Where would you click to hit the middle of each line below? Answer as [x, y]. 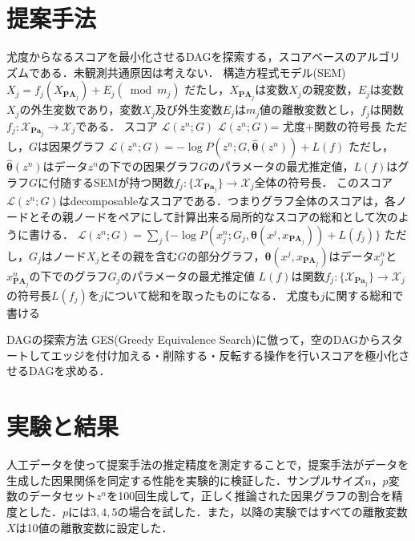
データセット [62, 496]
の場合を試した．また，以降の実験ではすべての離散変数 [262, 511]
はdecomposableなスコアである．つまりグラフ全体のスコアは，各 [228, 201]
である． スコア [117, 125]
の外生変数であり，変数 [81, 109]
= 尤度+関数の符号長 [326, 125]
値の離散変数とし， [310, 109]
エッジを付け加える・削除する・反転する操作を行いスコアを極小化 [225, 355]
